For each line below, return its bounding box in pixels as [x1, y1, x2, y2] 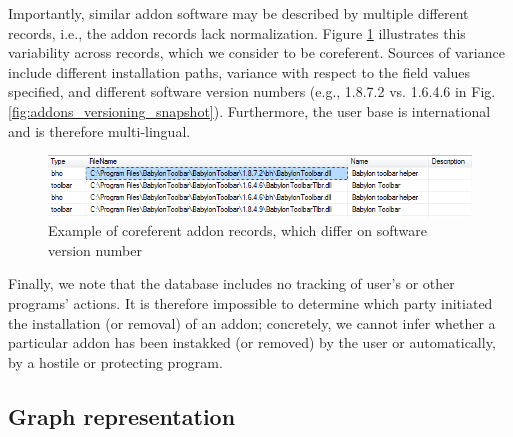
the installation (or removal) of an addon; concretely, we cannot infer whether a [8, 312, 496, 333]
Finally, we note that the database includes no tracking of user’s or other [8, 273, 455, 294]
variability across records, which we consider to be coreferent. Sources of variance [8, 42, 505, 63]
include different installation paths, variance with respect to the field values [8, 61, 471, 82]
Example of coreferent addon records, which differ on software [48, 220, 427, 241]
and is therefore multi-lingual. [8, 120, 191, 141]
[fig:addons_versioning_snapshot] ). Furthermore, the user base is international [8, 100, 491, 121]
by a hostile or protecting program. [8, 351, 223, 372]
